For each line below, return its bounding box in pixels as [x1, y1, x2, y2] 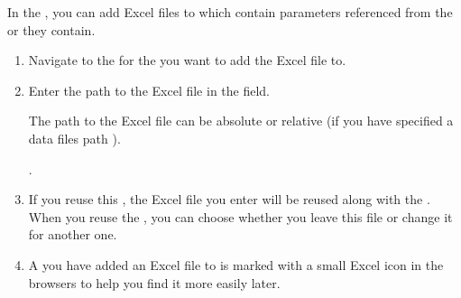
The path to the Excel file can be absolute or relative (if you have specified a [28, 111, 454, 130]
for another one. [28, 225, 117, 244]
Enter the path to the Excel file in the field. [28, 80, 271, 99]
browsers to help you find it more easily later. [28, 273, 281, 292]
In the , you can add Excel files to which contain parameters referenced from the [7, 3, 453, 21]
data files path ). [28, 128, 121, 147]
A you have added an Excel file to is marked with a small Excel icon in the [28, 255, 444, 274]
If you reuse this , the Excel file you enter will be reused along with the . [28, 190, 430, 209]
